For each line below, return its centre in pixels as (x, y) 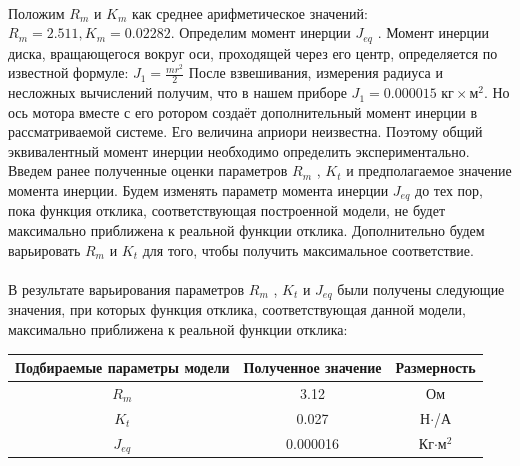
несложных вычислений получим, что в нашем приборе (177, 92)
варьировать (44, 249)
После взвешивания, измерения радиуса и (315, 72)
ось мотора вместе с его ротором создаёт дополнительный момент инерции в (243, 111)
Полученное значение (312, 367)
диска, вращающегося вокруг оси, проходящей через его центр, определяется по (253, 52)
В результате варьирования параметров (126, 288)
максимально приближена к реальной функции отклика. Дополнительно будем (246, 230)
